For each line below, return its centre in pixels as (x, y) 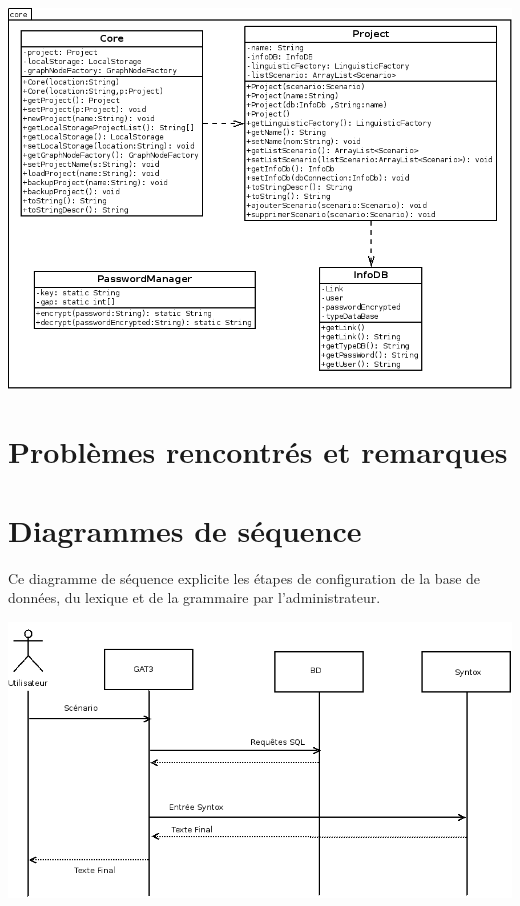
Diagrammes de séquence (185, 529)
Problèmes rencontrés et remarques (258, 451)
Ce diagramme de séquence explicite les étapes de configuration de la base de (244, 577)
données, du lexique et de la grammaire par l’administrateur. (194, 597)
